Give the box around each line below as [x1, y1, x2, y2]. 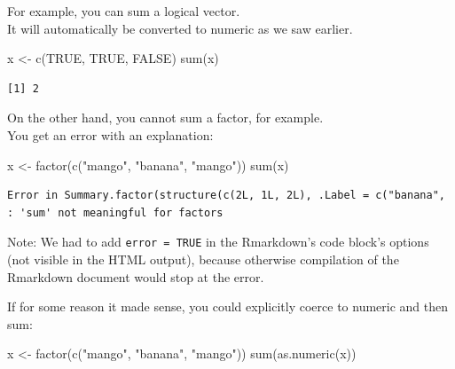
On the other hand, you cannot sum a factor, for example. [7, 108, 324, 127]
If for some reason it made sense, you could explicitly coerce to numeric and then [7, 297, 449, 316]
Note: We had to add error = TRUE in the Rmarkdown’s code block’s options [7, 232, 429, 251]
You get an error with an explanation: [7, 125, 214, 144]
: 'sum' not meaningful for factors [7, 206, 224, 219]
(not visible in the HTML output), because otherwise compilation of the [7, 250, 399, 268]
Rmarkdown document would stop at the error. [7, 267, 264, 286]
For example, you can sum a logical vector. [7, 2, 240, 20]
